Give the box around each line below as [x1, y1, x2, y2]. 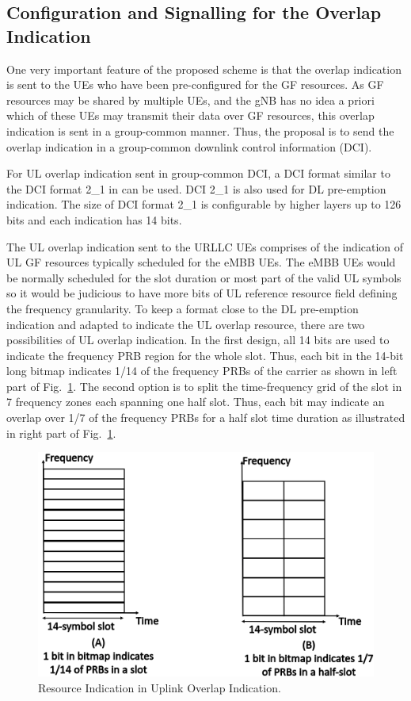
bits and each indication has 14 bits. [6, 211, 182, 228]
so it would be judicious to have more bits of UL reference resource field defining [6, 285, 398, 301]
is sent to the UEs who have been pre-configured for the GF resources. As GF [6, 76, 384, 93]
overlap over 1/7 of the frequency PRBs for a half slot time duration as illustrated [6, 409, 405, 426]
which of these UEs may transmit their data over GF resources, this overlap [6, 107, 375, 124]
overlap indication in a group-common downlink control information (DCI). [6, 138, 372, 155]
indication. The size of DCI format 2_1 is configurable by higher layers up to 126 [6, 196, 401, 213]
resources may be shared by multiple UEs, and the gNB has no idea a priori [6, 91, 375, 108]
